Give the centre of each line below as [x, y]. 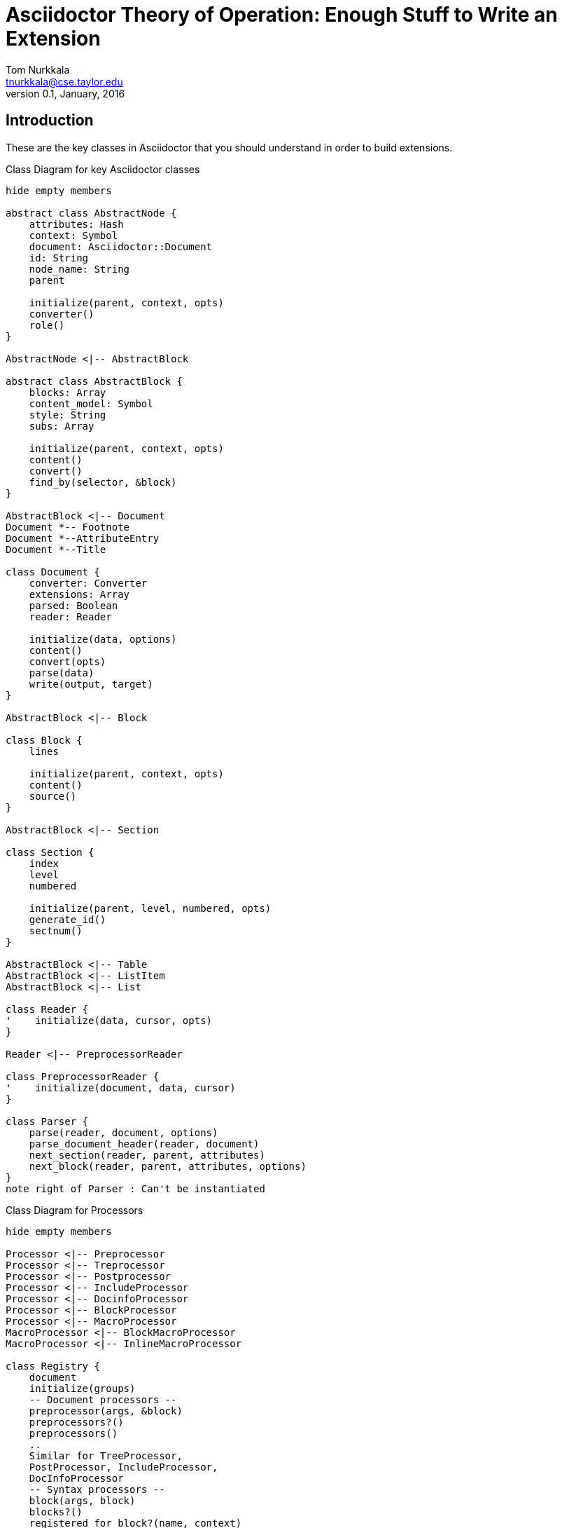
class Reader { [47, 1009]
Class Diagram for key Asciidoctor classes [103, 169]
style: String [68, 415]
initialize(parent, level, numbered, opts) [150, 908]
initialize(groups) [82, 1388]
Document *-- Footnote [68, 527]
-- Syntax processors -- [97, 1489]
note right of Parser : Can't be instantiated [135, 1188]
